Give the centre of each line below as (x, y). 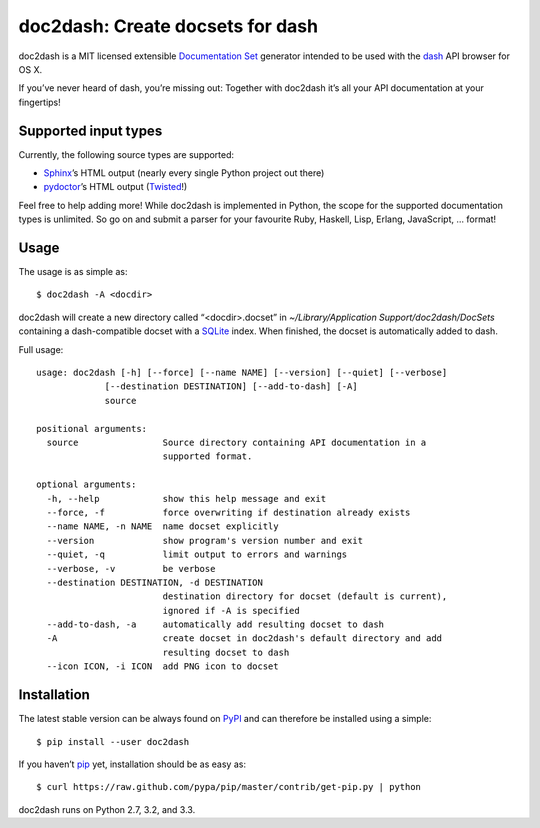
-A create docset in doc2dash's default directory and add (244, 638)
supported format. (207, 456)
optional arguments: (86, 484)
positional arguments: (92, 428)
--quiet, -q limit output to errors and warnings (197, 554)
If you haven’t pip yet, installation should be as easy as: (132, 764)
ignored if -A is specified (231, 610)
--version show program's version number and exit (205, 540)
